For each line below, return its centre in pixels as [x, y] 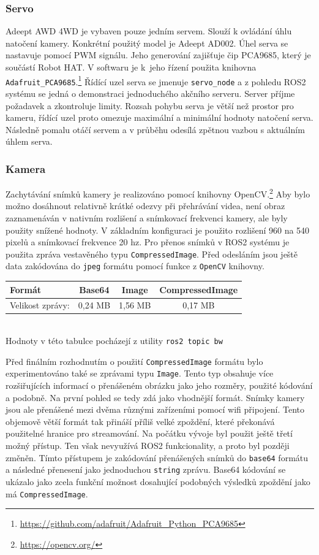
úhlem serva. [29, 141]
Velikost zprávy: [40, 305]
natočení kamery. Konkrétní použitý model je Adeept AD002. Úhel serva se [147, 43]
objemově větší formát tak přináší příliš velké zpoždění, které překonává [140, 421]
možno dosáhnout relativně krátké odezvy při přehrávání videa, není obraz [145, 206]
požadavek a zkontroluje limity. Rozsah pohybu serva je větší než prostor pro [150, 105]
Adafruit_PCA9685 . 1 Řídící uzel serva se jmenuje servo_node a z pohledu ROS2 [156, 80]
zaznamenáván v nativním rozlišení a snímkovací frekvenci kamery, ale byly [147, 217]
